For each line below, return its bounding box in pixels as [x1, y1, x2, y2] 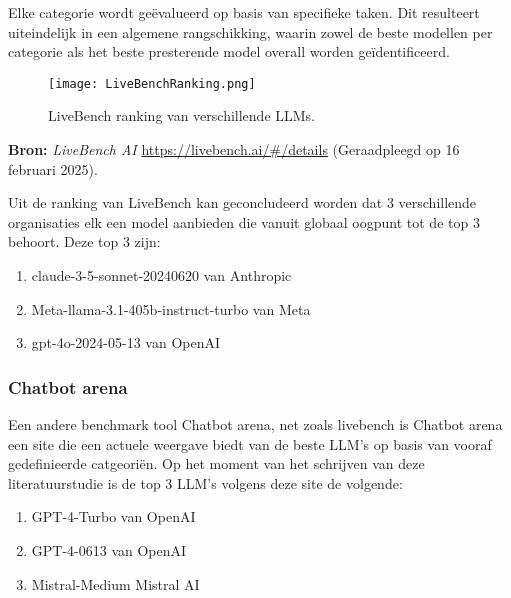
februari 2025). [8, 158, 98, 179]
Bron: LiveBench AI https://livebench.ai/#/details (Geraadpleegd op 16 [8, 139, 460, 160]
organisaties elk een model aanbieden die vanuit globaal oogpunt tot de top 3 [8, 211, 480, 232]
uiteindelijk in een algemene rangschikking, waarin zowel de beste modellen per [8, 21, 493, 42]
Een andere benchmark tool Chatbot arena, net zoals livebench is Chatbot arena [8, 414, 503, 434]
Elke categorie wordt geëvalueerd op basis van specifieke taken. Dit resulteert [8, 2, 480, 22]
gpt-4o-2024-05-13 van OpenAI [31, 332, 221, 353]
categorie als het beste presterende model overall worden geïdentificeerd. [8, 41, 450, 62]
